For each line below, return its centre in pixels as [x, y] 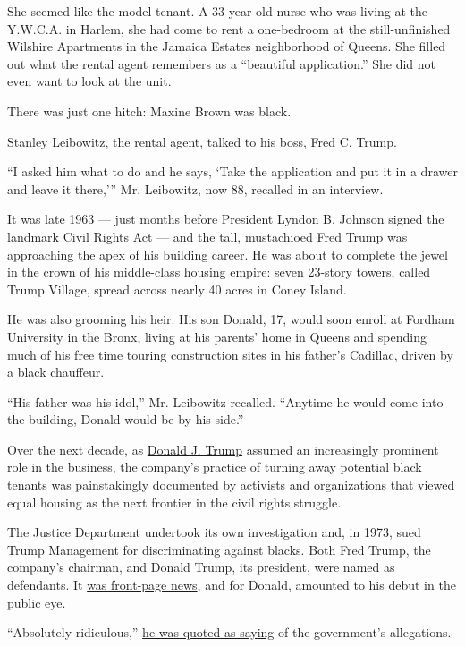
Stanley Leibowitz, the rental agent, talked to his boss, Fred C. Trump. [202, 141]
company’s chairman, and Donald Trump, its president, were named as [201, 567]
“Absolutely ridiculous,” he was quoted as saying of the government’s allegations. [229, 632]
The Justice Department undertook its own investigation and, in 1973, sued [214, 532]
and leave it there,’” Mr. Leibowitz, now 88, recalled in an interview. [195, 188]
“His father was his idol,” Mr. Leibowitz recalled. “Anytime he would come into [225, 401]
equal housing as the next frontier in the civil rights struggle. [174, 502]
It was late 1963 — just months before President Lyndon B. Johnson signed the [226, 219]
